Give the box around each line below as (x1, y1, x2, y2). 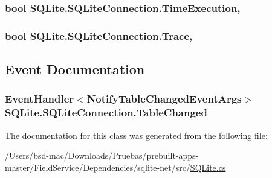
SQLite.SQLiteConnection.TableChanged (5, 105, 207, 120)
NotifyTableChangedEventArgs (86, 91, 242, 106)
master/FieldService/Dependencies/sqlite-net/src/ (5, 161, 190, 173)
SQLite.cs (190, 161, 226, 173)
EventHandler (5, 91, 74, 106)
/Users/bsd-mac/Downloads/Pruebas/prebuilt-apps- (5, 149, 199, 162)
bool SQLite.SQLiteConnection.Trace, (5, 28, 193, 43)
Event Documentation (5, 60, 145, 78)
